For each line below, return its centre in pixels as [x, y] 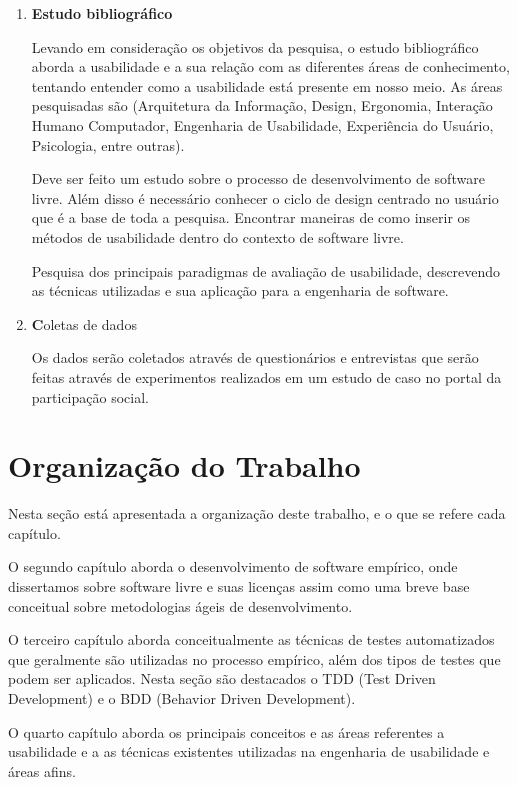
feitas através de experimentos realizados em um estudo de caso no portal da [266, 376]
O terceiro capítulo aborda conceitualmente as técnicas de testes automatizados [251, 639]
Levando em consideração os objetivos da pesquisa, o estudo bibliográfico [255, 46]
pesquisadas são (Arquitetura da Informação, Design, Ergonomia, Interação [262, 105]
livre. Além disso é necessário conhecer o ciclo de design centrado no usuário [265, 197]
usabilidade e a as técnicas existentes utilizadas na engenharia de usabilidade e [249, 751]
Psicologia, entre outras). [108, 144]
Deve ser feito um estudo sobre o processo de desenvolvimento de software [258, 178]
